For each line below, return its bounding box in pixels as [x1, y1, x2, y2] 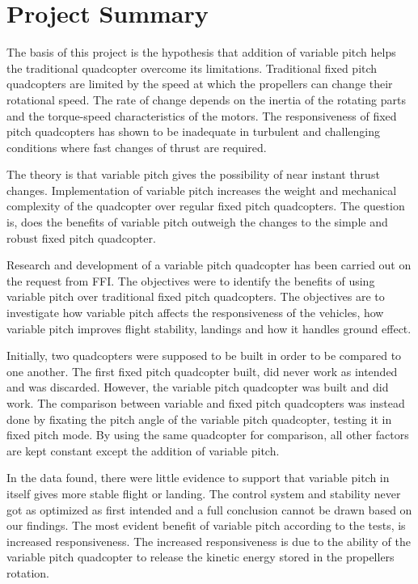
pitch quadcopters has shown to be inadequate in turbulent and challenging [6, 123, 380, 140]
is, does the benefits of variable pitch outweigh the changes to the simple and [6, 214, 388, 231]
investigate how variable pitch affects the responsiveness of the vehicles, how [6, 304, 384, 321]
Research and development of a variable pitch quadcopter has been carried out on [6, 256, 412, 273]
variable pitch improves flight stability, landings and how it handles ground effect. [6, 320, 412, 336]
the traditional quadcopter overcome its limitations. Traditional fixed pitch [6, 59, 378, 76]
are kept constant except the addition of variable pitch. [6, 442, 280, 459]
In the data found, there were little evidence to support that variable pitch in [6, 469, 390, 486]
